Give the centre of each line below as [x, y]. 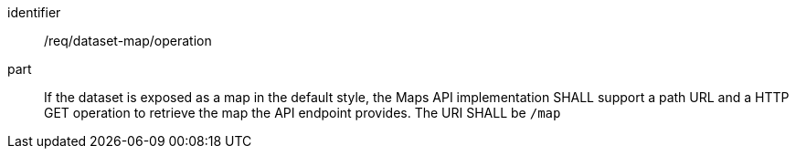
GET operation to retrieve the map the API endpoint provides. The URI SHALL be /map [302, 113]
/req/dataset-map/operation [128, 41]
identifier [34, 12]
